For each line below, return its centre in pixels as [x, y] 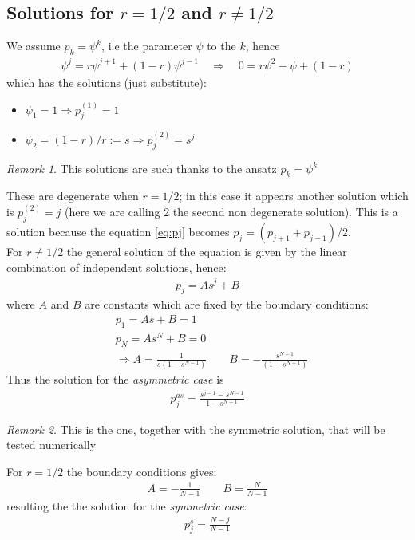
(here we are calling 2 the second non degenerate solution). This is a [231, 212]
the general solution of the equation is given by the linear [207, 252]
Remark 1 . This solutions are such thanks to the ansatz [142, 168]
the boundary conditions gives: [142, 471]
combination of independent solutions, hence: [117, 267]
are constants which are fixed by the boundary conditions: [227, 304]
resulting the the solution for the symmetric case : [127, 505]
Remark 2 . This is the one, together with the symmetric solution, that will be [196, 429]
